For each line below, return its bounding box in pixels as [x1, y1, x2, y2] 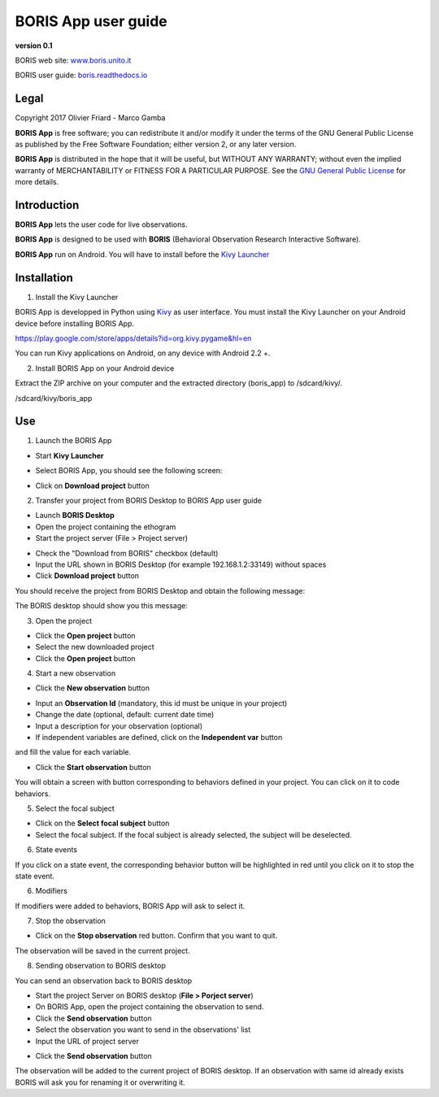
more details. [15, 177, 59, 187]
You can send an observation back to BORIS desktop [15, 976, 193, 986]
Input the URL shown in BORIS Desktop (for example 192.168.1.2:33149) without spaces [35, 559, 327, 569]
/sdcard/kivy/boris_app [15, 393, 93, 403]
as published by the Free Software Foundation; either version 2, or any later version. [15, 139, 297, 150]
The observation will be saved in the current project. [15, 946, 190, 956]
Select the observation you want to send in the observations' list [35, 1025, 251, 1034]
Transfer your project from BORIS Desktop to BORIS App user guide [35, 495, 262, 505]
